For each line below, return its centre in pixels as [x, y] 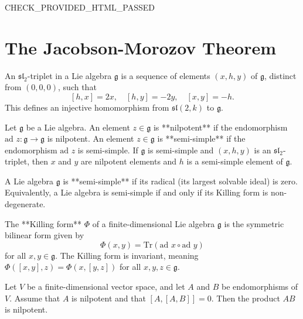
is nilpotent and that [109, 298]
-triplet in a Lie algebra [69, 75]
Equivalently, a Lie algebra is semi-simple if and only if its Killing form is [137, 192]
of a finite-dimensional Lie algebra [154, 223]
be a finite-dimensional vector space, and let [106, 287]
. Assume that [35, 298]
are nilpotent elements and [129, 161]
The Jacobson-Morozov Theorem [141, 47]
